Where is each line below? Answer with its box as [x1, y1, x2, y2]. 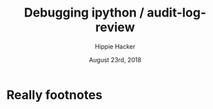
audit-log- [146, 5, 207, 21]
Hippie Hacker [94, 42, 136, 50]
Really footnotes [6, 87, 103, 103]
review [95, 19, 135, 35]
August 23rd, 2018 [88, 55, 142, 63]
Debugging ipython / [23, 5, 145, 21]
